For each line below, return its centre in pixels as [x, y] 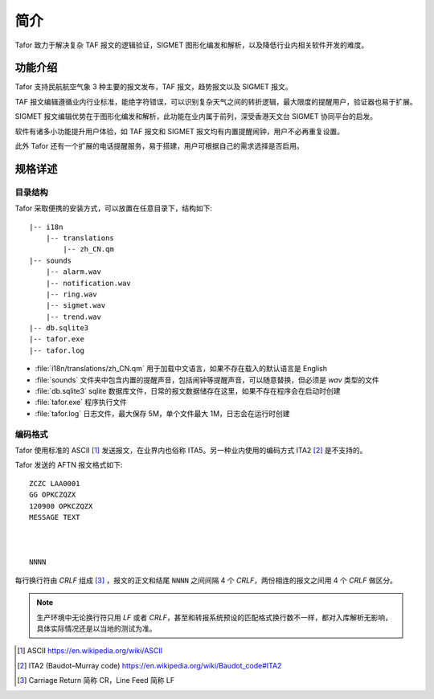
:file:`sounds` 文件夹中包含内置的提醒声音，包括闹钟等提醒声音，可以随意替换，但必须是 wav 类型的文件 [207, 380]
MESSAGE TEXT [55, 517]
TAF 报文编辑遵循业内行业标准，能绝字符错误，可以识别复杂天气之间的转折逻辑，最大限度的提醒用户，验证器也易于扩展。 [216, 101]
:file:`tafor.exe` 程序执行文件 [81, 403]
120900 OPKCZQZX [61, 506]
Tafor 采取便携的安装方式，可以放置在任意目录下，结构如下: [114, 208]
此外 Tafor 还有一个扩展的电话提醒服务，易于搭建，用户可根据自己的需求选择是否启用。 [160, 146]
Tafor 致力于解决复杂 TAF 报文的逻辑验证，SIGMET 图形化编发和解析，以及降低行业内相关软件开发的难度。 [192, 45]
